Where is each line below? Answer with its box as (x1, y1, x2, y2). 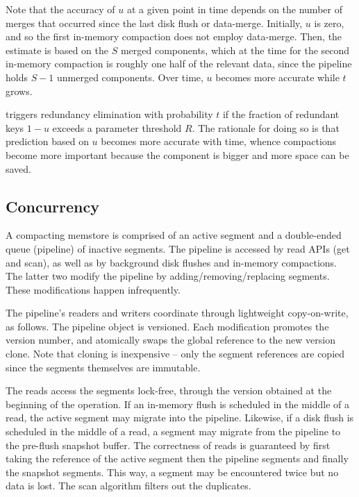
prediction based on (6, 134, 89, 149)
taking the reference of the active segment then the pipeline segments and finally (6, 451, 349, 466)
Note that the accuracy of (6, 2, 115, 16)
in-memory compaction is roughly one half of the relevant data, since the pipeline (6, 56, 352, 71)
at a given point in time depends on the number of (126, 2, 342, 16)
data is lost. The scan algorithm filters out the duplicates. (6, 478, 251, 493)
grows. (6, 83, 33, 98)
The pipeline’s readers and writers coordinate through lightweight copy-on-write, (6, 305, 349, 320)
